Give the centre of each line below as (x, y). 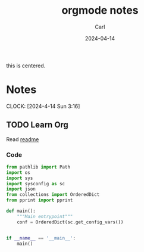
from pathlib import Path (38, 167)
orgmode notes (100, 10)
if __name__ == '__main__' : (41, 238)
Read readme (23, 139)
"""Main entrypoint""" (45, 216)
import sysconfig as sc (36, 183)
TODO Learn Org (37, 125)
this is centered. (26, 66)
